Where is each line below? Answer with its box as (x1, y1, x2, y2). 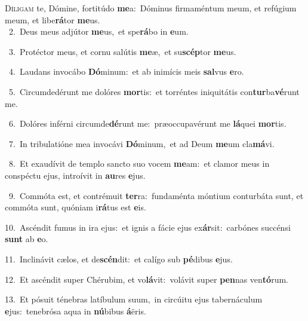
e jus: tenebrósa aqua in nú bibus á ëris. (5, 304, 146, 317)
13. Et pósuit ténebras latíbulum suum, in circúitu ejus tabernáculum (5, 293, 263, 305)
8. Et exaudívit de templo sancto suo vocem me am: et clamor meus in (8, 157, 270, 170)
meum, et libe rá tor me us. (5, 13, 100, 26)
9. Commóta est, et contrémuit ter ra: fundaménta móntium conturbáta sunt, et (8, 189, 304, 201)
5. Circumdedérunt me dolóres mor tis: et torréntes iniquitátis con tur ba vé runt (8, 85, 300, 97)
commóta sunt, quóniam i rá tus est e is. (5, 201, 146, 213)
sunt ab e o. (5, 233, 48, 245)
